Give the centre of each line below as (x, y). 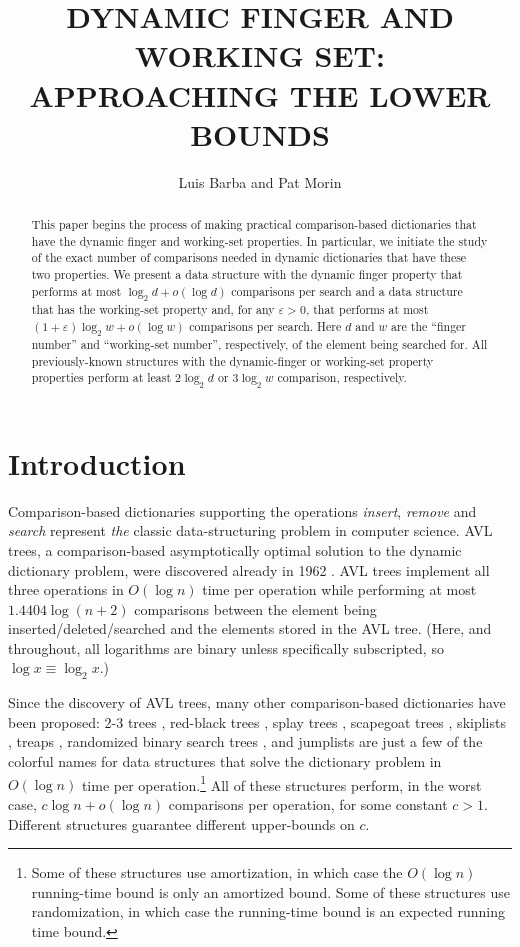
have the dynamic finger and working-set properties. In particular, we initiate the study (259, 240)
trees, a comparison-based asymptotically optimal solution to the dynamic (235, 549)
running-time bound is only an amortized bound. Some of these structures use (270, 891)
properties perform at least (101, 377)
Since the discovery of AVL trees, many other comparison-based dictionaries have (257, 702)
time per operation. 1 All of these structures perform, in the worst (281, 783)
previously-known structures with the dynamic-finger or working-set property (232, 360)
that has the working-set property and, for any (153, 309)
